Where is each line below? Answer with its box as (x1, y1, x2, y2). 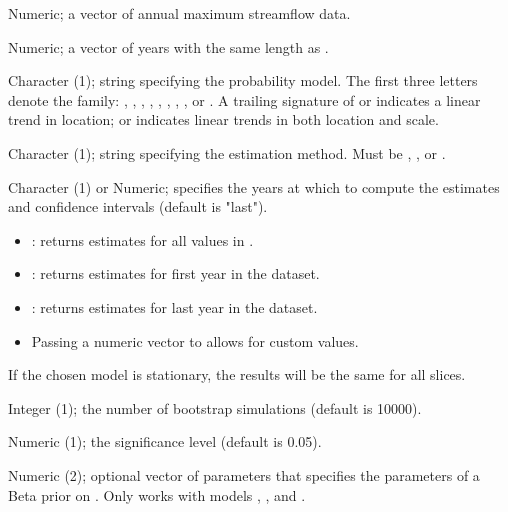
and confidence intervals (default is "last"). (8, 196, 268, 217)
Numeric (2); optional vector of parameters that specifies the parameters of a (8, 464, 480, 485)
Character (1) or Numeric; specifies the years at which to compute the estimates (8, 176, 500, 197)
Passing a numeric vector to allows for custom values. (31, 330, 359, 351)
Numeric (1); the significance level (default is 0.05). (8, 431, 322, 452)
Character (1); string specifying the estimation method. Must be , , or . (8, 142, 446, 163)
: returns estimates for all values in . (31, 229, 254, 250)
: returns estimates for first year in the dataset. (31, 263, 320, 284)
